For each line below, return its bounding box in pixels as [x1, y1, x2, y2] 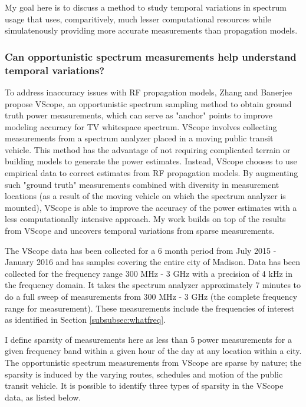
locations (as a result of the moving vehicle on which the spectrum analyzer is [5, 190, 286, 202]
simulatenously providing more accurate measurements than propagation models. [5, 24, 298, 37]
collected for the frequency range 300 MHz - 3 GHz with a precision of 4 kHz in [5, 267, 292, 279]
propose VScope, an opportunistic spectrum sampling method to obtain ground [5, 97, 292, 110]
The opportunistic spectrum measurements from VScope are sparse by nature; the [5, 356, 302, 368]
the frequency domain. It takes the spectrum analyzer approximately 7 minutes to [5, 279, 301, 291]
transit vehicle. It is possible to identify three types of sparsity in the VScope [5, 379, 284, 392]
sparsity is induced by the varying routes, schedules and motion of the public [5, 368, 283, 380]
